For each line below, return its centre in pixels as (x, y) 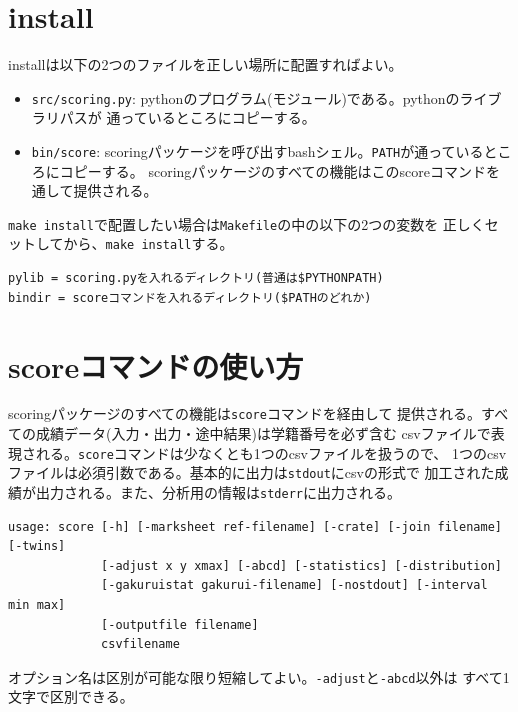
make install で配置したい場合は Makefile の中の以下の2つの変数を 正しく (246, 223)
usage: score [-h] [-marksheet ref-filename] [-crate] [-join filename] (255, 526)
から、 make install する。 (148, 243)
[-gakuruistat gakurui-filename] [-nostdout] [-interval (294, 585)
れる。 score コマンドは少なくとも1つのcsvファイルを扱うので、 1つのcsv (271, 452)
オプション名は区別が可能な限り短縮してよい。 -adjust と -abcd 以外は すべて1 (259, 676)
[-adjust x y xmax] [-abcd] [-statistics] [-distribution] (301, 565)
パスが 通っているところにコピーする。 (187, 117)
